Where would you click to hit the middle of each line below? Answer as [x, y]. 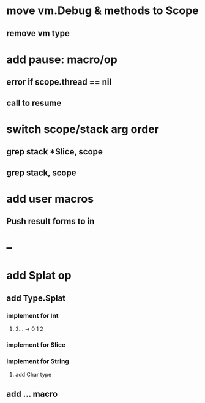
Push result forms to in [50, 221]
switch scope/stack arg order [83, 129]
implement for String [38, 361]
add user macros [50, 199]
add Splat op [39, 276]
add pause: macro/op [62, 59]
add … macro [32, 394]
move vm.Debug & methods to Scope [102, 11]
